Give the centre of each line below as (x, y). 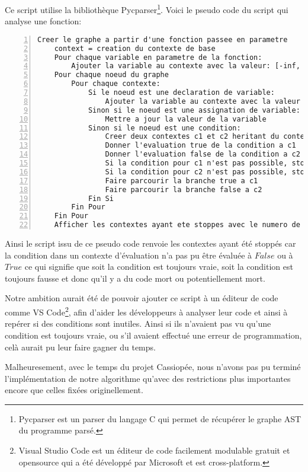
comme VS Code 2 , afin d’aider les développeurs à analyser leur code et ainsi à (146, 311)
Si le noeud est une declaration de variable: (181, 93)
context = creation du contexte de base (135, 48)
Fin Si (101, 198)
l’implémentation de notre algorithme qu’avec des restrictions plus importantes (148, 378)
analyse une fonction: (43, 21)
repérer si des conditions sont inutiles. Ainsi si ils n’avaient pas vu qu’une (138, 323)
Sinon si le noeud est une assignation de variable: (194, 110)
